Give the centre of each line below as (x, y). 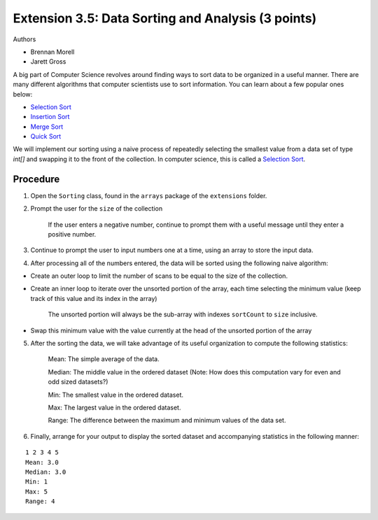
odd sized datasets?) (78, 382)
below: (23, 94)
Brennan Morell (52, 52)
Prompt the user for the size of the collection (97, 209)
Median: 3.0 (46, 472)
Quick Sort (46, 136)
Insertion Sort (50, 117)
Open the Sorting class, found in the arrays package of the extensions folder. (149, 195)
